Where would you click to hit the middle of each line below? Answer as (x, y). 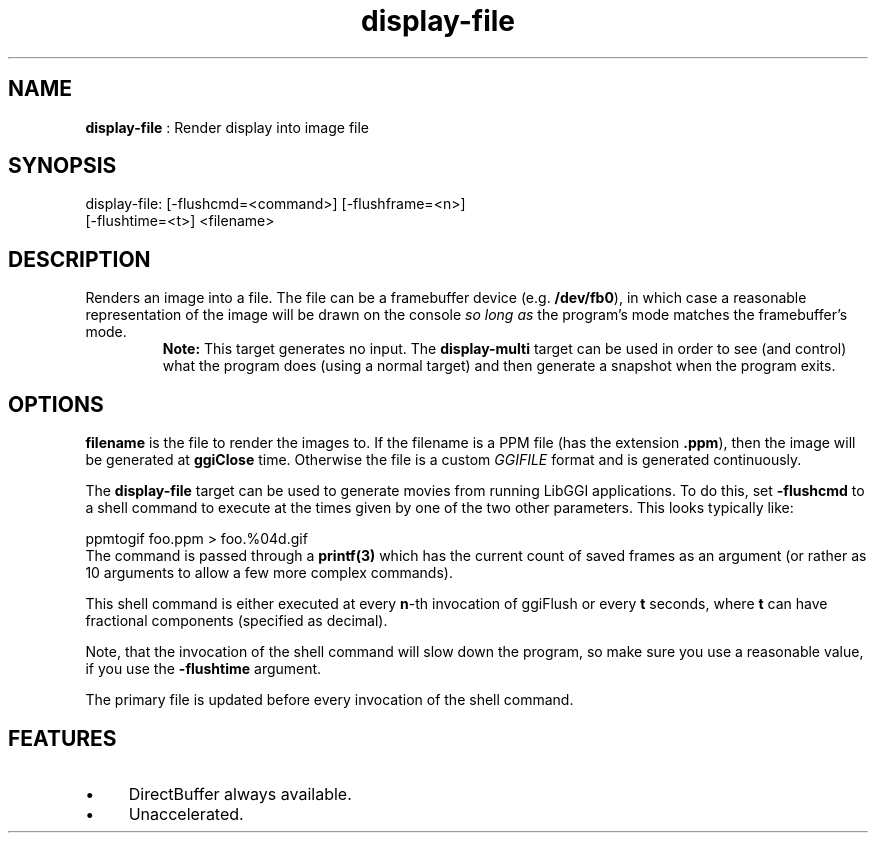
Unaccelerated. (186, 813)
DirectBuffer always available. (240, 793)
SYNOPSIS (62, 166)
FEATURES (62, 738)
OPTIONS (56, 404)
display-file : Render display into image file (227, 127)
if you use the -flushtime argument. (203, 669)
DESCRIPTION (79, 259)
